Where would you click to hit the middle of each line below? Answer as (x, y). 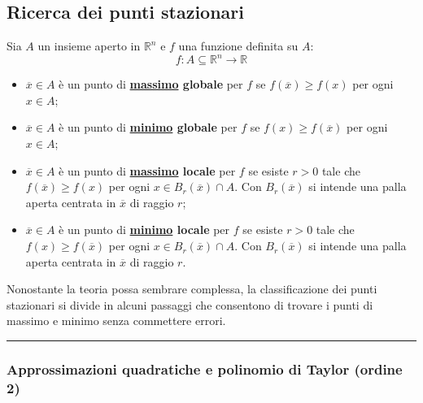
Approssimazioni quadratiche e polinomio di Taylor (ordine (205, 368)
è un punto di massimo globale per (151, 84)
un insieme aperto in (89, 46)
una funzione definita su (238, 46)
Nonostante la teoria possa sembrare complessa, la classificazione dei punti (192, 289)
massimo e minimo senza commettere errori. (116, 321)
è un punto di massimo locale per (147, 170)
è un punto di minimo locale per (144, 230)
